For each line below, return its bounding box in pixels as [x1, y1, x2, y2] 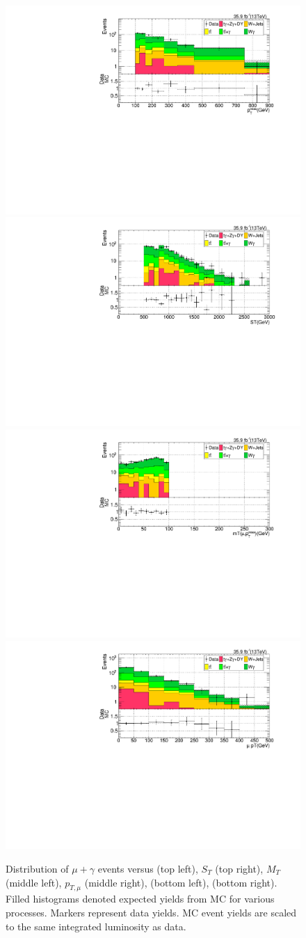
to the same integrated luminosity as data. [6, 919, 186, 933]
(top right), [215, 861, 264, 875]
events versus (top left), [97, 861, 198, 875]
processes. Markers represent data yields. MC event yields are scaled [6, 905, 297, 919]
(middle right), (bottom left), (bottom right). [84, 875, 277, 889]
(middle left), [6, 875, 62, 889]
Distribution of [6, 861, 69, 875]
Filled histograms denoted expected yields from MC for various [6, 891, 275, 906]
